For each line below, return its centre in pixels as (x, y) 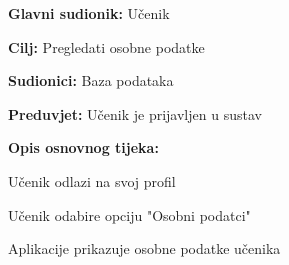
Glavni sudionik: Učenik (89, 13)
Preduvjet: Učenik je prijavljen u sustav (135, 113)
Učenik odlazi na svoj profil (92, 180)
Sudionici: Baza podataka (91, 80)
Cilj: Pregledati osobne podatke (106, 46)
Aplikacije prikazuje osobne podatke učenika (144, 248)
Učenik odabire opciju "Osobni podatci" (129, 214)
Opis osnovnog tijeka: (83, 147)
